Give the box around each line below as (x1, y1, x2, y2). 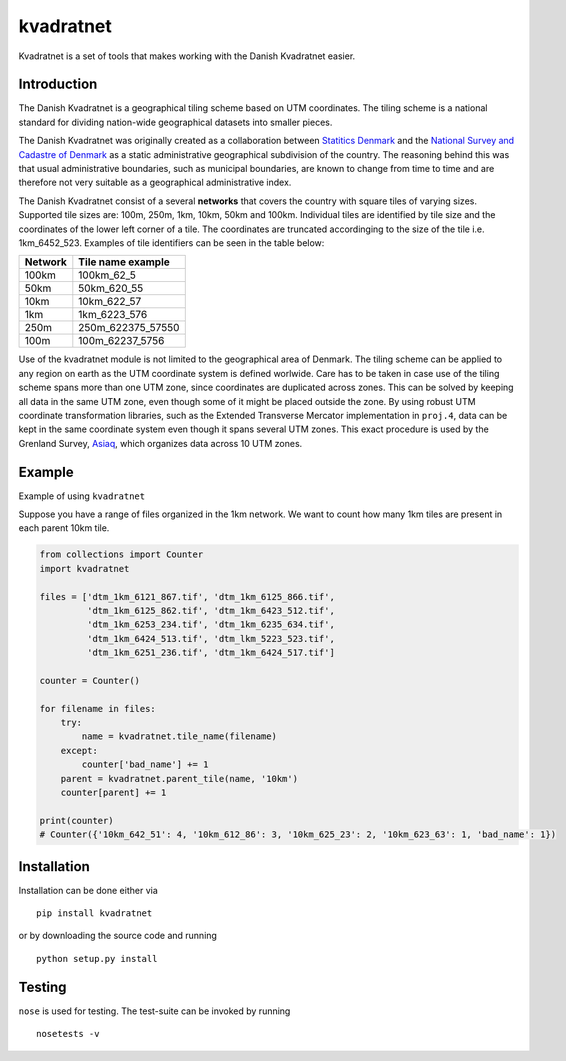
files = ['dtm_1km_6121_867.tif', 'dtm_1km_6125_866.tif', (39, 591, 335, 602)
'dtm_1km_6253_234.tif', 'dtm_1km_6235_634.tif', (86, 619, 335, 630)
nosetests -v (36, 1028, 100, 1040)
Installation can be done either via (18, 884, 159, 896)
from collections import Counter (39, 549, 204, 560)
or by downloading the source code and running (18, 930, 217, 942)
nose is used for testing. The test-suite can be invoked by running (18, 1005, 291, 1017)
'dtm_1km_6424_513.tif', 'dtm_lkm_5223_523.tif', (86, 633, 335, 644)
